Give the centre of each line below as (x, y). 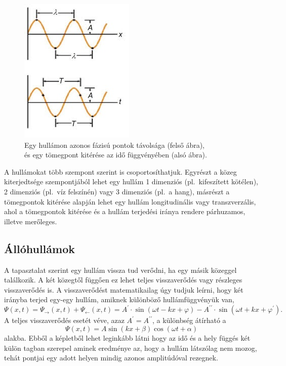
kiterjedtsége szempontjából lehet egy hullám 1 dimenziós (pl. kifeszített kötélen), (131, 181)
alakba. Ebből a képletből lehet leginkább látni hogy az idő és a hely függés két (127, 338)
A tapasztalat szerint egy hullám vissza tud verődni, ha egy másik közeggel (120, 270)
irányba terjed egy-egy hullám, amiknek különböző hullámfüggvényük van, (119, 299)
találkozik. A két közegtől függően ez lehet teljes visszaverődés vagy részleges (123, 280)
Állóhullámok (39, 248)
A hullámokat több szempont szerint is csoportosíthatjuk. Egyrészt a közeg (120, 171)
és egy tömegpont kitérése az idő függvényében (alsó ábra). (116, 155)
